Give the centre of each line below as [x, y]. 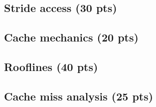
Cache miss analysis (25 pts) [79, 96]
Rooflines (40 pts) [51, 66]
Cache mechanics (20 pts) [71, 37]
